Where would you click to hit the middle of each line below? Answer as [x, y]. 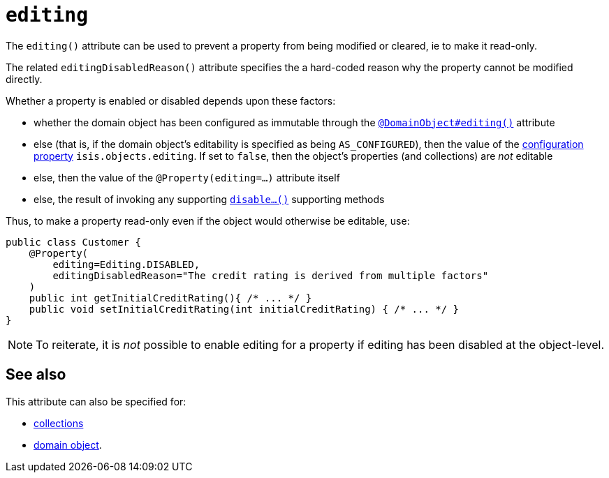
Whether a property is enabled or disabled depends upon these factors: [171, 100]
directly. [24, 79]
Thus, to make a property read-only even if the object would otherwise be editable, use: [208, 221]
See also [36, 375]
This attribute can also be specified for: [96, 401]
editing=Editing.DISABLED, [126, 264]
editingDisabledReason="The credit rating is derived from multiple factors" [271, 275]
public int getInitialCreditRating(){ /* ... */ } [170, 298]
